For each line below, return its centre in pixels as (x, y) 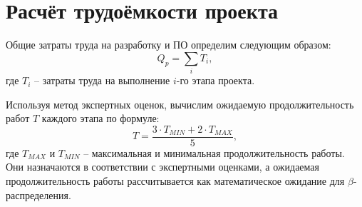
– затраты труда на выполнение (102, 80)
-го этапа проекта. (216, 80)
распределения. (38, 195)
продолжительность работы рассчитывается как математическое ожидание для (175, 181)
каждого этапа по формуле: (100, 118)
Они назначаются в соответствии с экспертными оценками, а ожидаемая (162, 167)
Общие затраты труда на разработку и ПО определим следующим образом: (169, 45)
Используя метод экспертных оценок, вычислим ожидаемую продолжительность (180, 104)
